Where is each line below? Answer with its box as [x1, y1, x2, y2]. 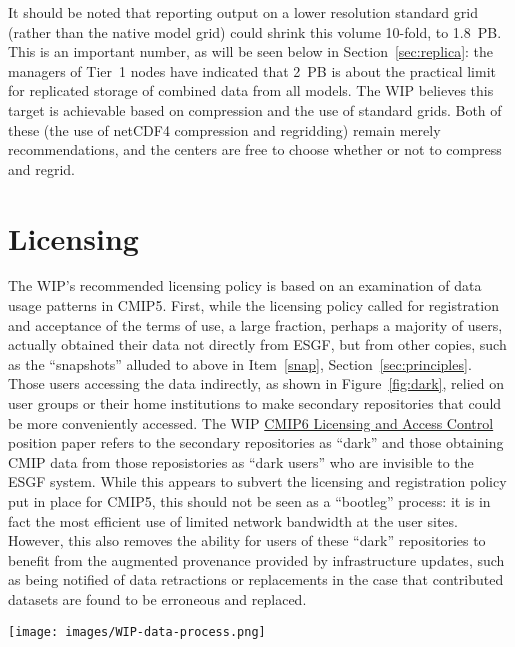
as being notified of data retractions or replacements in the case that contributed [8, 569, 504, 590]
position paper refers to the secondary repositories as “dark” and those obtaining [8, 432, 504, 453]
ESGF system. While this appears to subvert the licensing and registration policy [8, 471, 507, 492]
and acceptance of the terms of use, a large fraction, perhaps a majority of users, [8, 314, 503, 335]
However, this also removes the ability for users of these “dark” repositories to [8, 530, 486, 551]
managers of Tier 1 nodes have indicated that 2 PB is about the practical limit [8, 60, 497, 81]
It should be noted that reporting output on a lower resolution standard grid [8, 2, 478, 22]
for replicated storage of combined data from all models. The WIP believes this [8, 80, 494, 101]
